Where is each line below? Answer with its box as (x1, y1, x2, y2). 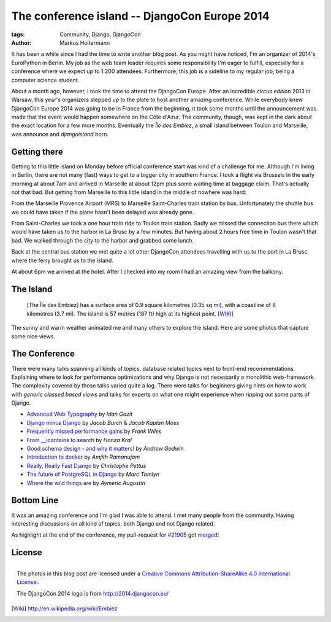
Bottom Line (11, 495, 58, 506)
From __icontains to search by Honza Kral (26, 436, 132, 443)
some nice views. (11, 332, 55, 340)
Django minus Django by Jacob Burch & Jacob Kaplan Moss (26, 419, 180, 426)
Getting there (11, 146, 64, 157)
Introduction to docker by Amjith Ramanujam (26, 453, 140, 461)
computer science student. (11, 76, 80, 84)
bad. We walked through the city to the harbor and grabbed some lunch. (11, 236, 194, 244)
